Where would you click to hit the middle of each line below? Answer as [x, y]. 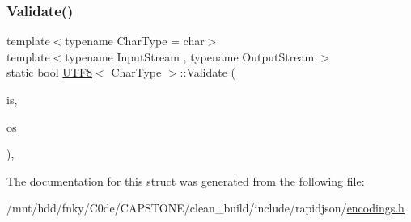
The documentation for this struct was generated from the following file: [186, 180]
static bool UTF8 [50, 72]
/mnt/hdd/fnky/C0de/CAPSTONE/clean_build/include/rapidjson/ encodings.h [205, 208]
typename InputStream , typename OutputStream [190, 56]
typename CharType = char [135, 41]
